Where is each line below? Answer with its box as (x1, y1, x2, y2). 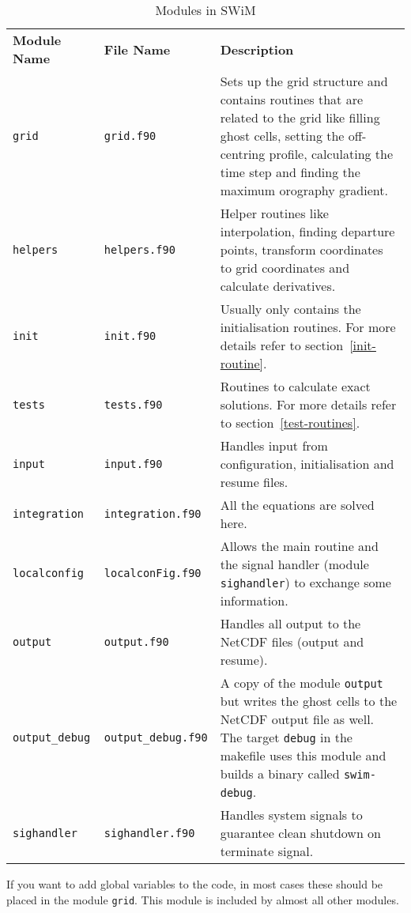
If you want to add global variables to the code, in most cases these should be (6, 876, 383, 892)
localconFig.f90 (104, 567, 202, 579)
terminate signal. (220, 842, 314, 860)
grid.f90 (104, 129, 156, 142)
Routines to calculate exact (220, 377, 371, 395)
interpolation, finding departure (220, 222, 395, 240)
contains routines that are (220, 90, 364, 108)
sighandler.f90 (104, 826, 195, 839)
